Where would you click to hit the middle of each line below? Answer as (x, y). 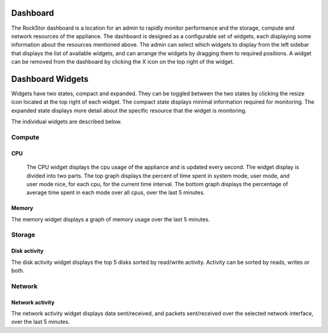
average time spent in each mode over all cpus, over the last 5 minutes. (116, 193)
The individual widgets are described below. (67, 122)
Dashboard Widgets (50, 79)
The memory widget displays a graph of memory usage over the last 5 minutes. (111, 219)
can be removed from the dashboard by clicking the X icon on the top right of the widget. (123, 62)
